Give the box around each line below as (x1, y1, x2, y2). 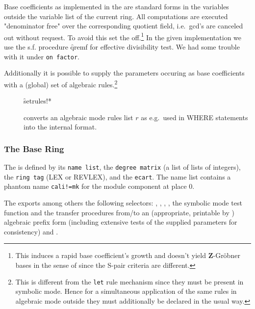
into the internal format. (24, 122, 97, 132)
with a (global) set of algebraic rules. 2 (4, 77, 118, 89)
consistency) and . (4, 226, 58, 236)
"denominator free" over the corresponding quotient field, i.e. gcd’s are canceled (4, 21, 243, 31)
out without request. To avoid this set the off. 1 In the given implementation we (4, 30, 242, 42)
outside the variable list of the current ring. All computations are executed (4, 11, 228, 21)
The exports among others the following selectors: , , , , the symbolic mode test (4, 198, 242, 208)
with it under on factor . (4, 51, 79, 61)
